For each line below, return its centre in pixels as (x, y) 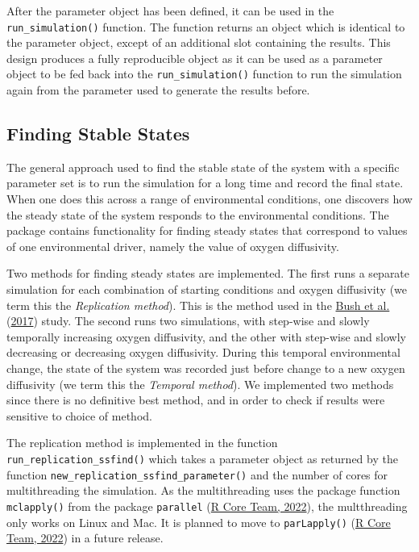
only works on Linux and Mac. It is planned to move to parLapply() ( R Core (199, 522)
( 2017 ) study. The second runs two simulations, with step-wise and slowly (188, 321)
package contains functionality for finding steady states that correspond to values (207, 230)
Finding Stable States (98, 134)
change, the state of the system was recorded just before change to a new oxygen (206, 368)
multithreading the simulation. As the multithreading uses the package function (203, 490)
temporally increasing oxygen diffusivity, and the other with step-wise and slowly (206, 336)
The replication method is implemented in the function (142, 443)
